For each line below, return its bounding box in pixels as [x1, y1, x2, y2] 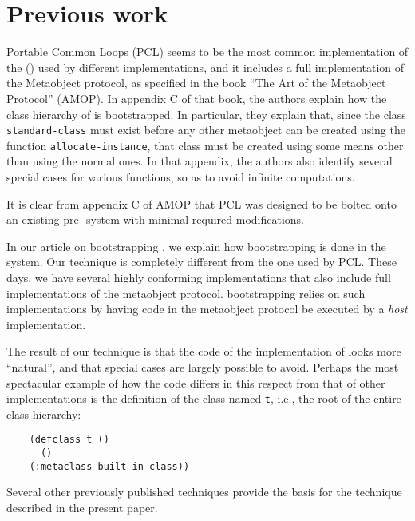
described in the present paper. [6, 499, 158, 515]
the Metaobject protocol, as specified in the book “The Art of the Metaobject [6, 74, 386, 91]
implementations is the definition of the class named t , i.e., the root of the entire [6, 390, 401, 407]
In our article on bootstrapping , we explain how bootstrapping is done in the [6, 237, 386, 254]
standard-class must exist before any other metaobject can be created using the [6, 121, 405, 138]
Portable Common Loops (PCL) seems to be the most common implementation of [6, 43, 409, 60]
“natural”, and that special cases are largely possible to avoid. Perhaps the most [6, 358, 399, 375]
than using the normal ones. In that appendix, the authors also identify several [6, 153, 393, 169]
